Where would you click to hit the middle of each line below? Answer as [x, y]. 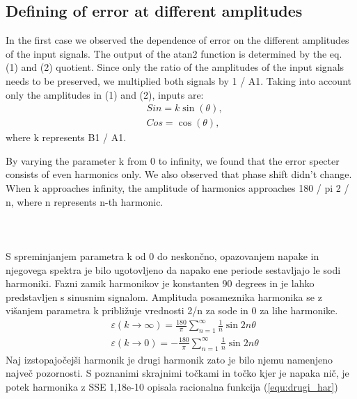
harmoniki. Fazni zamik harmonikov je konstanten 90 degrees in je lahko [160, 283]
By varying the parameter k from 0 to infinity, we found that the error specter [173, 160]
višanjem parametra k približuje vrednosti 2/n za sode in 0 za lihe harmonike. [172, 310]
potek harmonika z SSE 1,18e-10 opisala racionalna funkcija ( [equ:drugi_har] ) [172, 386]
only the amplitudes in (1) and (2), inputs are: [105, 94]
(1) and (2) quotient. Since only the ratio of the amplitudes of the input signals [175, 67]
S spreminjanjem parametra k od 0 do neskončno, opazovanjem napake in [162, 255]
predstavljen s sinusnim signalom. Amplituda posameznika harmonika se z [164, 296]
